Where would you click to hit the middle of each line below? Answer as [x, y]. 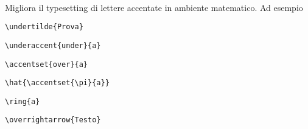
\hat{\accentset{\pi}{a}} [57, 83]
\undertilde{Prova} [44, 27]
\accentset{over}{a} [47, 64]
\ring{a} [23, 101]
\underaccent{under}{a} [53, 45]
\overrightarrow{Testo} [53, 120]
